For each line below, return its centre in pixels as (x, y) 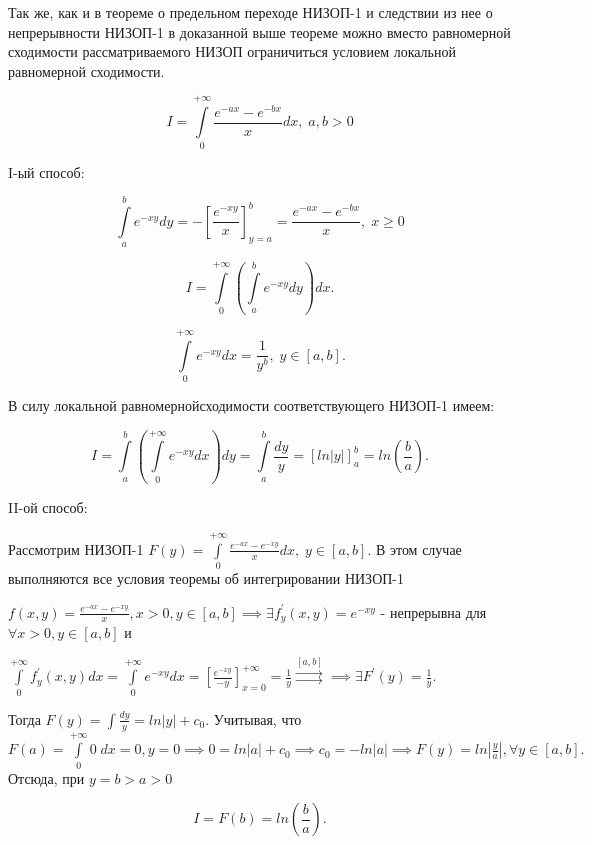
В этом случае (418, 548)
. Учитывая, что (253, 718)
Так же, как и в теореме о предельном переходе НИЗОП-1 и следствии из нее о (250, 12)
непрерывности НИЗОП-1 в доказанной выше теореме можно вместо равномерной (259, 31)
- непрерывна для (433, 611)
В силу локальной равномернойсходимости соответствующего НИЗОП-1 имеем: (251, 405)
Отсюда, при (46, 777)
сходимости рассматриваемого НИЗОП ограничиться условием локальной (232, 51)
